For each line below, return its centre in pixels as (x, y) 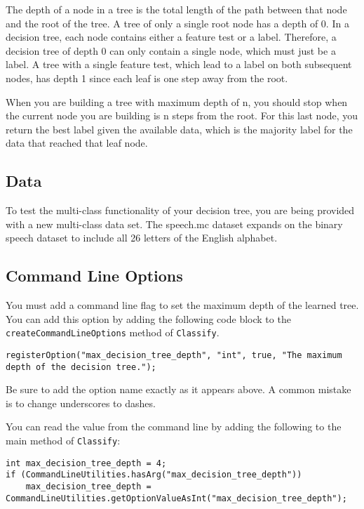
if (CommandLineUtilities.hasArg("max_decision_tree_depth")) (154, 475)
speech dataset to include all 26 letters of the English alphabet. (142, 238)
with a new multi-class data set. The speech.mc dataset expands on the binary (174, 224)
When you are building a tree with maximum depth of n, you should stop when (177, 101)
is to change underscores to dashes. (81, 403)
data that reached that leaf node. (77, 143)
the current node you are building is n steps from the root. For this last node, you (182, 115)
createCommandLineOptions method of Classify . (113, 332)
